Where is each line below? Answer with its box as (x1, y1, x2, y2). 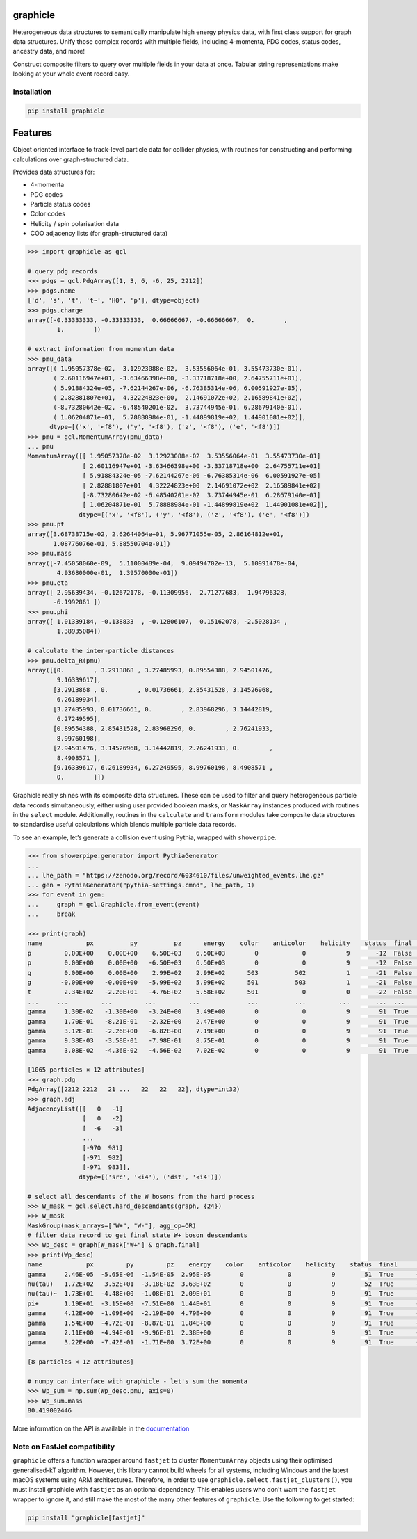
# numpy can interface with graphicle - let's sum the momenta (27, 1377, 248, 1385)
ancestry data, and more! (13, 47, 85, 56)
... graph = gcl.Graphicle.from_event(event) (27, 901, 200, 908)
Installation (13, 87, 52, 97)
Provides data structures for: (13, 168, 95, 176)
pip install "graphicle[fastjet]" (27, 1513, 145, 1522)
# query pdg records (27, 268, 97, 275)
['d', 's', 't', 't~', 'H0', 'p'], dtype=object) (27, 296, 200, 305)
